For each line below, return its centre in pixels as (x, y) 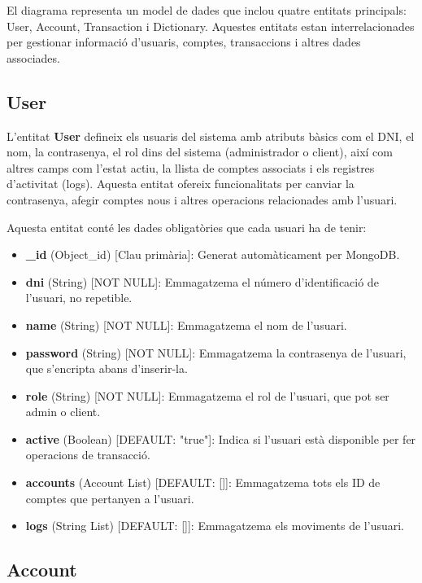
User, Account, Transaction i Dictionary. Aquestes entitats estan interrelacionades (211, 26)
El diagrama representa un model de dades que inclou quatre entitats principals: (207, 10)
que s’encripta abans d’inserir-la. (107, 368)
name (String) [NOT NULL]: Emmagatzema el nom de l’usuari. (186, 324)
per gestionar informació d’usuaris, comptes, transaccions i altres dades (184, 42)
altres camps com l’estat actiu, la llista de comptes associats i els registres (191, 167)
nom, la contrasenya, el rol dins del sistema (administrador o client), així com (200, 152)
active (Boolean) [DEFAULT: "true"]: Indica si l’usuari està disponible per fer (221, 438)
